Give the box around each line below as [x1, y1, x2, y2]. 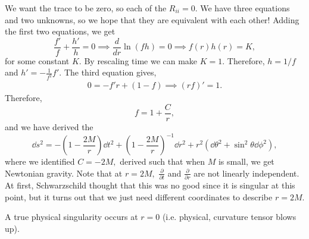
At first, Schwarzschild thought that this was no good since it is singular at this [5, 179, 295, 191]
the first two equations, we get [5, 25, 116, 37]
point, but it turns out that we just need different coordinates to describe [5, 190, 273, 203]
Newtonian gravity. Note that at [5, 166, 123, 179]
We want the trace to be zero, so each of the [5, 2, 167, 14]
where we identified [5, 155, 75, 168]
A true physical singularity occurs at [5, 210, 138, 223]
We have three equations [200, 2, 290, 14]
